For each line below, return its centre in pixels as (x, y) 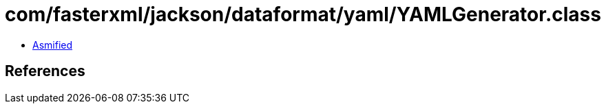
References (45, 71)
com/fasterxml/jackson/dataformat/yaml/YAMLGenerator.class (303, 14)
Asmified (53, 45)
